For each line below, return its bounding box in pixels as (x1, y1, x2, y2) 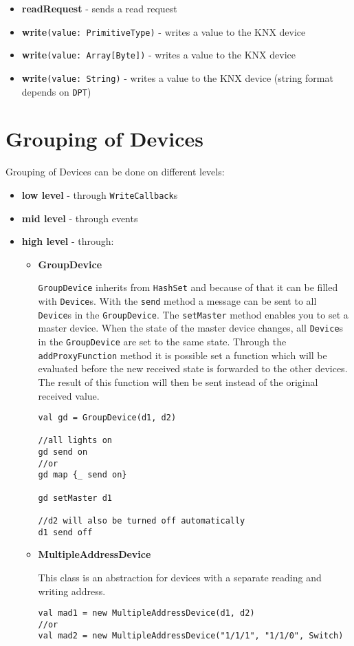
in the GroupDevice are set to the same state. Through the (38, 334, 287, 348)
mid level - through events (21, 211, 138, 225)
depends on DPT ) (21, 84, 91, 98)
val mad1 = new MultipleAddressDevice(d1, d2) (38, 608, 255, 618)
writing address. (38, 583, 106, 598)
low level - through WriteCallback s (21, 187, 178, 202)
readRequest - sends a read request (21, 1, 177, 15)
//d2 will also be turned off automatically (38, 516, 245, 526)
